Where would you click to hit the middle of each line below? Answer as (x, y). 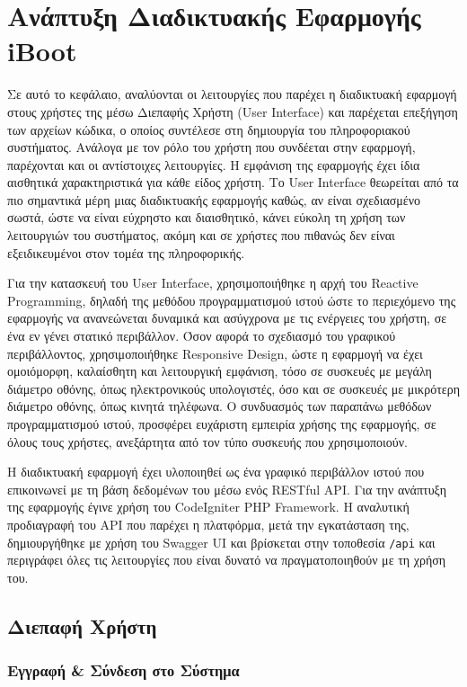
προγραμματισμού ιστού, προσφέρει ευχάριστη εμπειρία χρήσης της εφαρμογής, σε (222, 424)
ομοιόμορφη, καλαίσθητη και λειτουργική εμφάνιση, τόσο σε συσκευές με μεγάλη (220, 371)
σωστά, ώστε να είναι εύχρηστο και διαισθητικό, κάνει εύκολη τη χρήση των (207, 217)
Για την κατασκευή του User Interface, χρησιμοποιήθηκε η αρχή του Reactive (213, 283)
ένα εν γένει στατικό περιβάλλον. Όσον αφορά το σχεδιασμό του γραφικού (202, 336)
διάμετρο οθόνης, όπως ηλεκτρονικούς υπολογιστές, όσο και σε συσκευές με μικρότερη (233, 388)
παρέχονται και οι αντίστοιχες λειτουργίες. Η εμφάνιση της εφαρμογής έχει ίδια (214, 164)
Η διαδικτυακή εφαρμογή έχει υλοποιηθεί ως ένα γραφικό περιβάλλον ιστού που (216, 472)
